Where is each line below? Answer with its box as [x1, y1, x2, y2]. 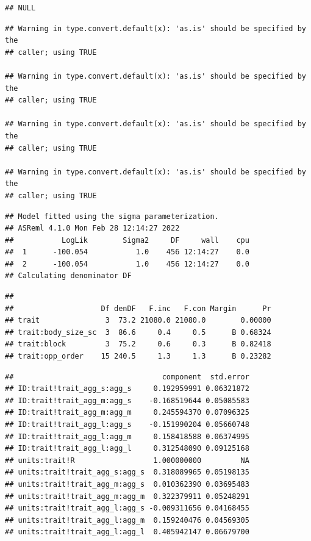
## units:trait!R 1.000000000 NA [5, 456, 249, 465]
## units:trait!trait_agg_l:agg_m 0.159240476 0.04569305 [5, 515, 249, 525]
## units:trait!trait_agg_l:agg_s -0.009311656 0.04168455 [5, 504, 249, 513]
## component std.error [5, 372, 249, 381]
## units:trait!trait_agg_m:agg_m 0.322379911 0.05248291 [5, 492, 249, 501]
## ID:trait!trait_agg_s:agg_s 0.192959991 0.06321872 [5, 384, 249, 393]
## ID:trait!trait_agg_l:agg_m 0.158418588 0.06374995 [5, 432, 249, 441]
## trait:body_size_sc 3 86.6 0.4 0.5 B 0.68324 [5, 328, 271, 337]
